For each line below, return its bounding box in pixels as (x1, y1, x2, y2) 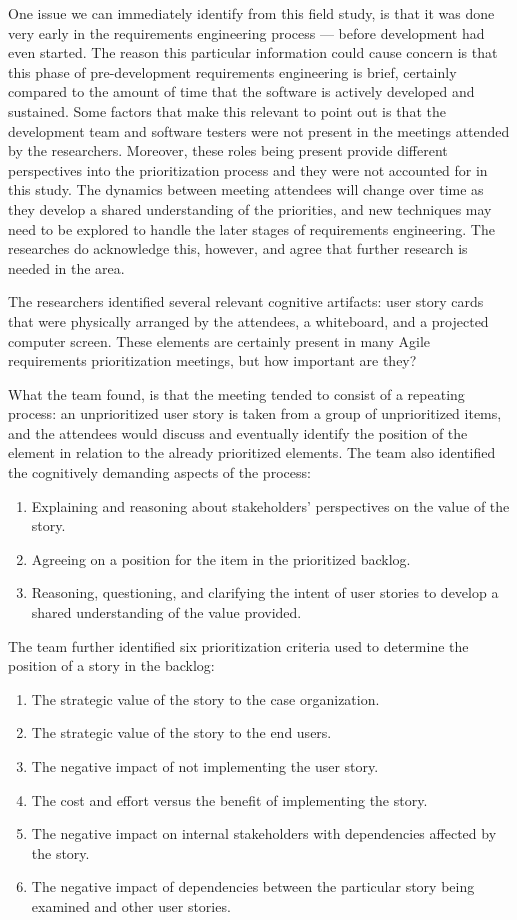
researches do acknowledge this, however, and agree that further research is (8, 238, 468, 259)
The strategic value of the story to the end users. (31, 722, 332, 743)
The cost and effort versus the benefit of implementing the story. (31, 789, 428, 810)
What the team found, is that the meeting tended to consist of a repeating (8, 383, 465, 404)
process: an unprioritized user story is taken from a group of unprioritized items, (8, 403, 502, 424)
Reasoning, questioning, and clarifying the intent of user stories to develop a (31, 582, 499, 603)
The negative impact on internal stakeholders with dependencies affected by (31, 823, 497, 844)
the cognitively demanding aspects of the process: (8, 462, 311, 483)
